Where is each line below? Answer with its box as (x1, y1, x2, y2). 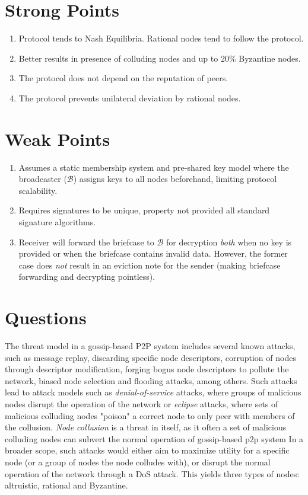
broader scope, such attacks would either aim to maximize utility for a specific (5, 444, 290, 456)
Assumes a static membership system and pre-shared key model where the (18, 161, 289, 173)
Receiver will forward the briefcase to (18, 235, 154, 248)
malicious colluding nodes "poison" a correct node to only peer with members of (5, 409, 295, 421)
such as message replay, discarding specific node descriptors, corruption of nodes (5, 351, 296, 363)
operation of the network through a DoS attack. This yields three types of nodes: (5, 467, 300, 480)
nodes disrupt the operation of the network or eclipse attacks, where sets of (5, 398, 278, 410)
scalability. (18, 184, 58, 196)
